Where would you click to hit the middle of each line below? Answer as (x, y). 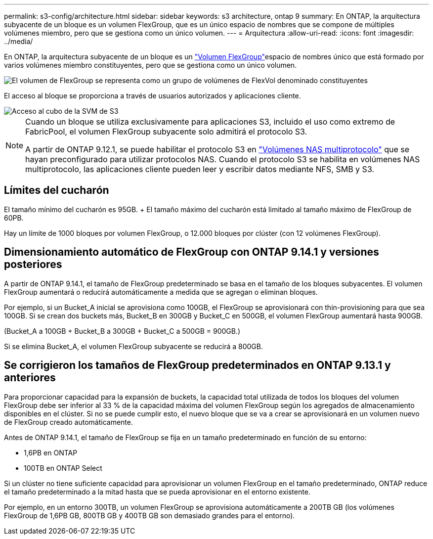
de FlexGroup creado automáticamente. (68, 422)
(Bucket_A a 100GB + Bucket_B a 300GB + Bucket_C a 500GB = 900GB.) (122, 331)
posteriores (33, 265)
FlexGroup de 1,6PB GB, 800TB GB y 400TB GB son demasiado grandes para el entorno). (150, 515)
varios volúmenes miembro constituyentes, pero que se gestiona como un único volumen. (151, 65)
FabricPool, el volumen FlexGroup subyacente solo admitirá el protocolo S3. (166, 132)
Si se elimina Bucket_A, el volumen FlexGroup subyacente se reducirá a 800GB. (133, 346)
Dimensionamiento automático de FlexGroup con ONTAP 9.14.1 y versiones (192, 252)
